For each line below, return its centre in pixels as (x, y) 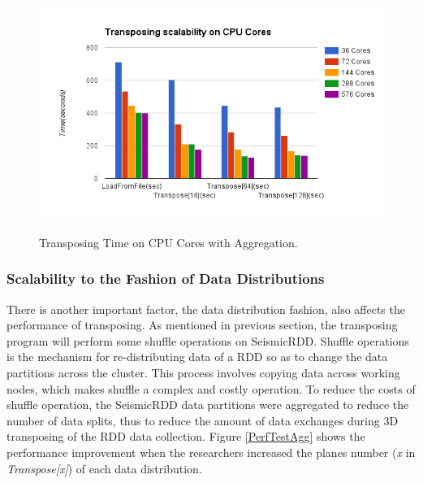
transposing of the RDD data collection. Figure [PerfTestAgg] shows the (186, 436)
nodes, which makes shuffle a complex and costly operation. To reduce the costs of (211, 388)
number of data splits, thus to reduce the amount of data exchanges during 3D (203, 420)
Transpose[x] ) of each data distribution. (104, 468)
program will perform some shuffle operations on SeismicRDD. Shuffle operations (208, 340)
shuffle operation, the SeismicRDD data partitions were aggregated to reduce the (208, 405)
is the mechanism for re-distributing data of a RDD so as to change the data (197, 357)
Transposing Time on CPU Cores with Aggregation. (168, 242)
